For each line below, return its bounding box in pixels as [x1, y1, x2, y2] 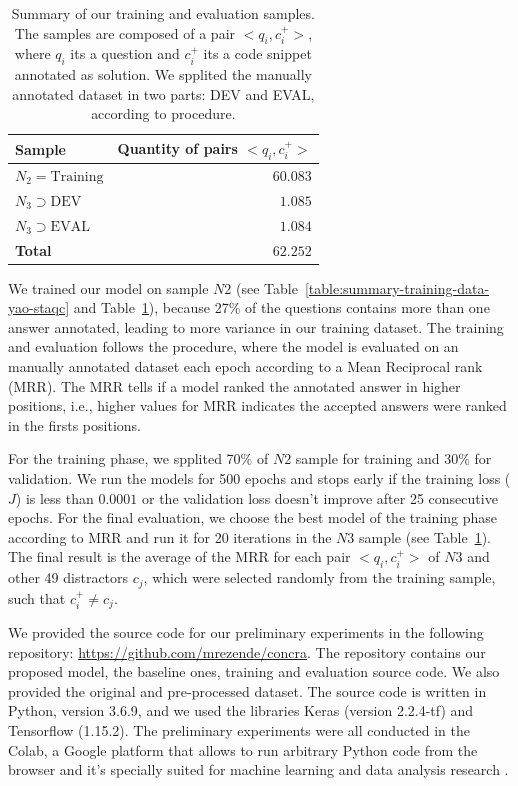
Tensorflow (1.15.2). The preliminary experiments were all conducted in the [8, 720, 470, 741]
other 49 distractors [8, 567, 129, 588]
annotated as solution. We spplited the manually [14, 64, 313, 85]
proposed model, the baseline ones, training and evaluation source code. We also [8, 661, 500, 682]
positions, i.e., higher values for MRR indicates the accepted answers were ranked [8, 395, 507, 416]
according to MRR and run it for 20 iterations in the [8, 526, 332, 547]
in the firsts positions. [8, 414, 141, 435]
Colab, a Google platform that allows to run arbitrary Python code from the [8, 739, 478, 760]
